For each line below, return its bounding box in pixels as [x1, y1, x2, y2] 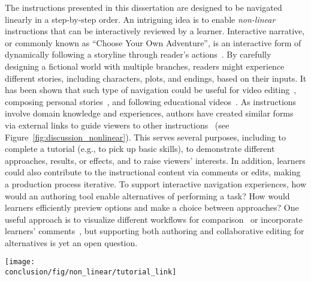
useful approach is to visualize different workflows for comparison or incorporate [5, 213, 303, 225]
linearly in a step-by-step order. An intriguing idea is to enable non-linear [5, 13, 276, 25]
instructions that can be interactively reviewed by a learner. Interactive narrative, [5, 25, 305, 37]
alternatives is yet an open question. [5, 236, 138, 249]
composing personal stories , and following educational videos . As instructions [5, 95, 297, 107]
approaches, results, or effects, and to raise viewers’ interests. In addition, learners [5, 154, 306, 166]
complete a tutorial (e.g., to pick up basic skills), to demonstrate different [5, 142, 275, 155]
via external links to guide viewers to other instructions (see [5, 118, 230, 131]
